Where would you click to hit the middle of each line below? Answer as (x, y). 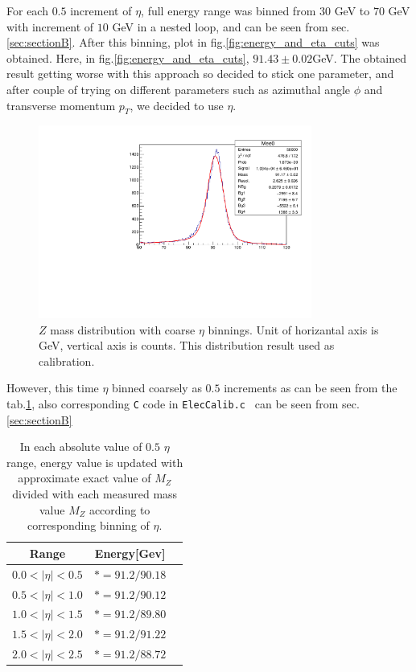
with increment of (50, 26)
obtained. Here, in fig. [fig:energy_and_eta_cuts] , (128, 57)
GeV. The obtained (359, 57)
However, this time (53, 388)
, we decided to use (177, 105)
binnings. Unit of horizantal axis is (293, 329)
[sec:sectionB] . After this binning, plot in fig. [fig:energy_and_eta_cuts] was (193, 42)
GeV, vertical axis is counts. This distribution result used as (187, 345)
